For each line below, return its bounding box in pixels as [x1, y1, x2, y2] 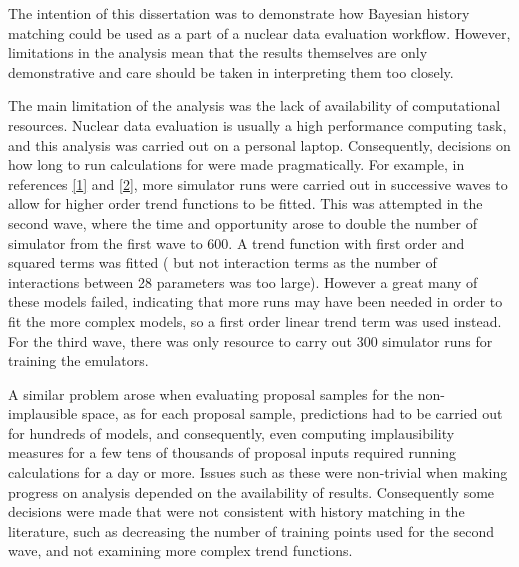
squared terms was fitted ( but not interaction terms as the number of [8, 252, 437, 273]
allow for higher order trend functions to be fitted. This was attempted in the [8, 193, 483, 214]
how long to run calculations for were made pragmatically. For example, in [8, 154, 465, 175]
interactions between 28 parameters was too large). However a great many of [8, 271, 478, 292]
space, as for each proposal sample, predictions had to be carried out [81, 403, 503, 424]
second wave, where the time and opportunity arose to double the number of [8, 212, 477, 233]
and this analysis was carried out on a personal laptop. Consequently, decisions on [8, 134, 511, 155]
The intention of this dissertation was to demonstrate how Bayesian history [8, 3, 470, 23]
